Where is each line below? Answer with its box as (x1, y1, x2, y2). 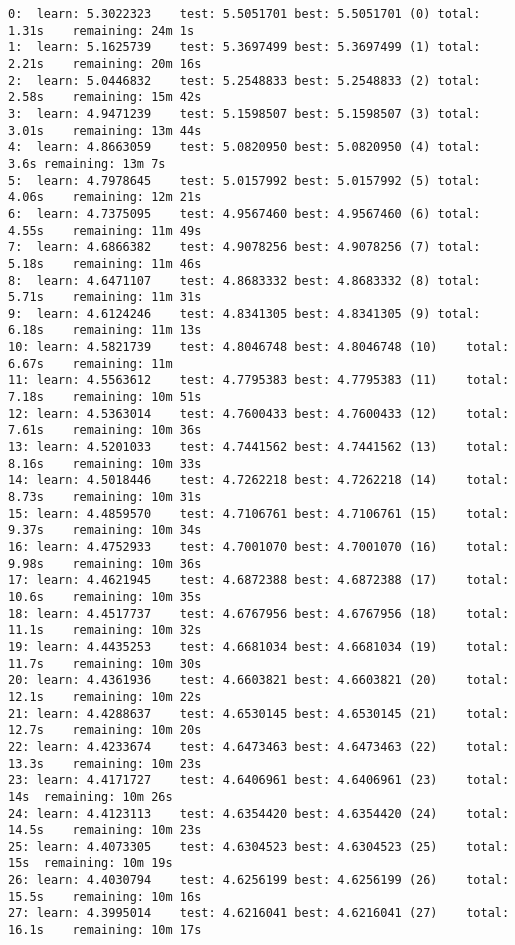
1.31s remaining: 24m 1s (8, 23, 195, 38)
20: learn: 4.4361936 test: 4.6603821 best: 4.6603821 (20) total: (8, 673, 510, 688)
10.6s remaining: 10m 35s (8, 589, 202, 604)
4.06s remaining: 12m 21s (8, 190, 202, 205)
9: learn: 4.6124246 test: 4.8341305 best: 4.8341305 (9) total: (8, 306, 481, 321)
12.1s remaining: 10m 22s (8, 689, 202, 704)
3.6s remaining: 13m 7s (8, 156, 166, 171)
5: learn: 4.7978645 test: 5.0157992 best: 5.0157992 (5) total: (8, 173, 481, 188)
